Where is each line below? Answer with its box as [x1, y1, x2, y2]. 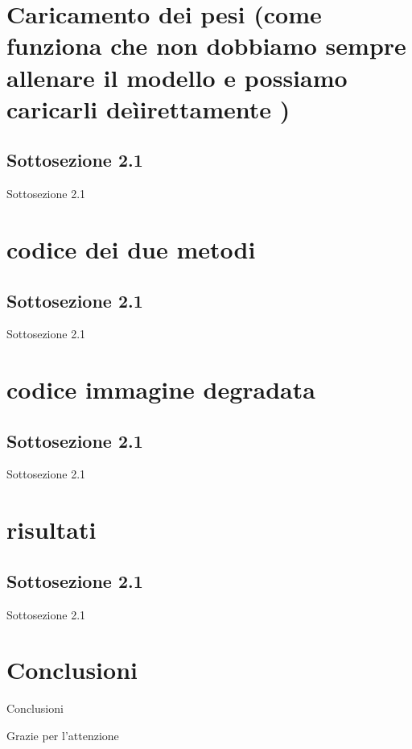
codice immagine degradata [6, 373, 315, 406]
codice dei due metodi [6, 232, 256, 265]
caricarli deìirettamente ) [6, 92, 290, 125]
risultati [6, 513, 97, 546]
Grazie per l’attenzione [6, 726, 119, 743]
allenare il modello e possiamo [6, 60, 348, 93]
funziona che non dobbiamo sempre [6, 29, 406, 62]
